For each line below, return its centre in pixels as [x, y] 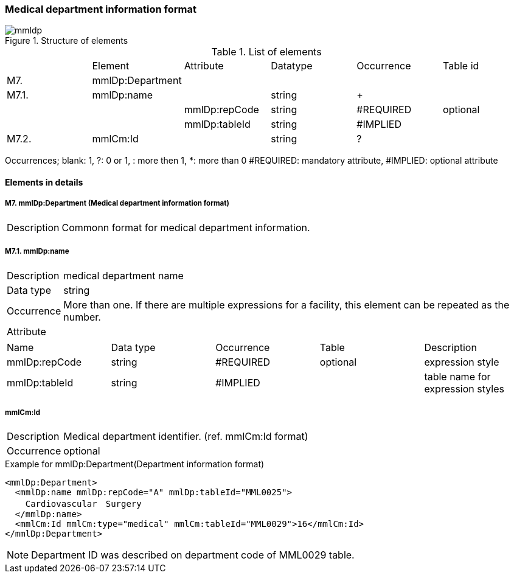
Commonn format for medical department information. [186, 227]
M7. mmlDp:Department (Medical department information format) [117, 204]
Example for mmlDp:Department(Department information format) [135, 464]
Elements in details [44, 182]
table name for [457, 376]
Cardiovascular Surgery [83, 504]
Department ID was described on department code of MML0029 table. [193, 555]
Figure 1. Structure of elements [67, 41]
